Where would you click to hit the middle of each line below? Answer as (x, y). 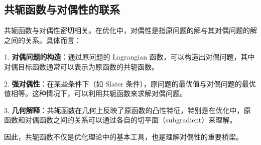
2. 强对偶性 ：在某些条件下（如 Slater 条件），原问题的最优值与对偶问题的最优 (130, 83)
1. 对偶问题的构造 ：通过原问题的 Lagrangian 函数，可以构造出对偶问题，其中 (129, 57)
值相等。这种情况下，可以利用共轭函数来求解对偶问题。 (95, 93)
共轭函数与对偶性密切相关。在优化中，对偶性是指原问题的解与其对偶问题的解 (130, 30)
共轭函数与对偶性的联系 (62, 9)
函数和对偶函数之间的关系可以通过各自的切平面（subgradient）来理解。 (120, 120)
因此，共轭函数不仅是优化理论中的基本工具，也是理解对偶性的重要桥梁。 (123, 136)
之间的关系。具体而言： (43, 40)
